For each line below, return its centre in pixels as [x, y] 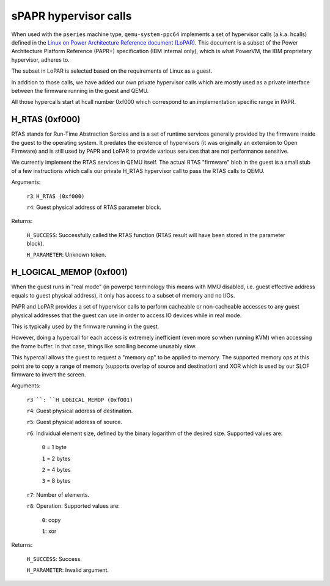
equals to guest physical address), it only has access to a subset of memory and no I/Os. [123, 295]
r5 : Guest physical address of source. [74, 422]
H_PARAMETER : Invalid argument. [68, 570]
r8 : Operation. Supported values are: [73, 506]
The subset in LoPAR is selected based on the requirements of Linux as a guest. [112, 71]
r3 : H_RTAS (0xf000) [56, 196]
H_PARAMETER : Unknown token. [66, 255]
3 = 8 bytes [56, 481]
